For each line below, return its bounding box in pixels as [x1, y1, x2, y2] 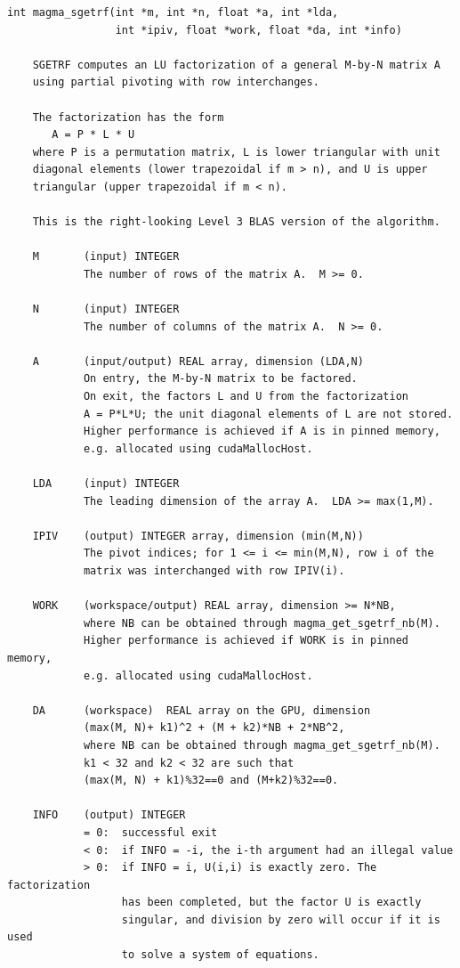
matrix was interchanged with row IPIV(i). [83, 565, 345, 577]
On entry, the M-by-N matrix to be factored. [83, 372, 358, 386]
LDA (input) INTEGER [32, 477, 180, 491]
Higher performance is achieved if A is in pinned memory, [83, 425, 440, 438]
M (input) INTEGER [32, 250, 180, 264]
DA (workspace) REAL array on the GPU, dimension [32, 704, 371, 717]
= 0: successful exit [83, 826, 218, 839]
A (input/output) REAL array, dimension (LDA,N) [32, 354, 364, 368]
